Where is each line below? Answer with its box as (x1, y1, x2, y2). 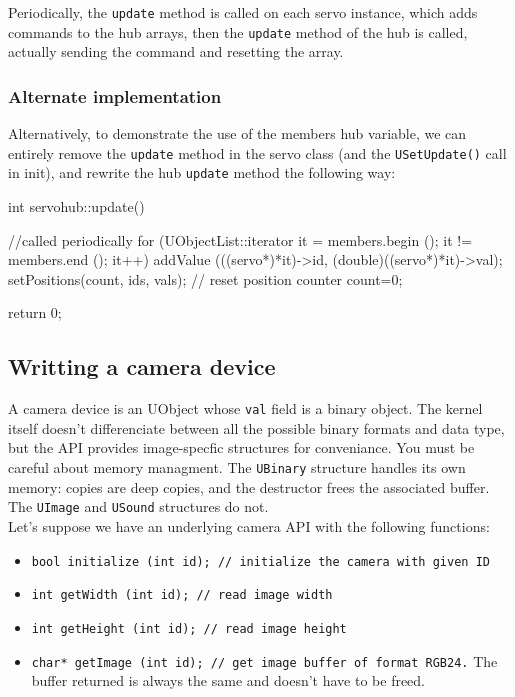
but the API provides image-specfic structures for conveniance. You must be (8, 437, 475, 458)
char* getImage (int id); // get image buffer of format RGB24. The (31, 650, 498, 671)
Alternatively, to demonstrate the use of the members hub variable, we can (8, 123, 467, 144)
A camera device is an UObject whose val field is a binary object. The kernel (8, 398, 483, 419)
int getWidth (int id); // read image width (31, 588, 333, 603)
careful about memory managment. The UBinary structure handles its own (8, 457, 466, 478)
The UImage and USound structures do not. (8, 496, 269, 517)
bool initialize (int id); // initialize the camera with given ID (31, 554, 490, 569)
